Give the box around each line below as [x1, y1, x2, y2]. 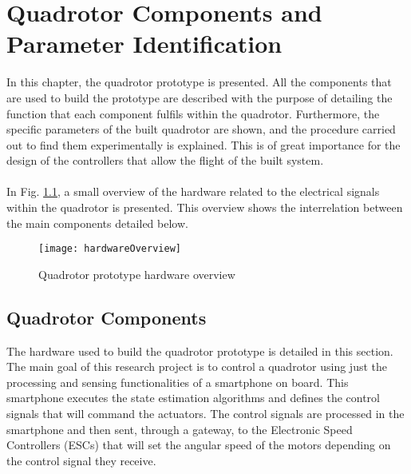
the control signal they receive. [6, 452, 156, 468]
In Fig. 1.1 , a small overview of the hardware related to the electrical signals [6, 183, 380, 200]
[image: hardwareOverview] [38, 243, 181, 255]
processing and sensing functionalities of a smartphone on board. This [6, 373, 349, 390]
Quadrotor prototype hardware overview [38, 265, 235, 282]
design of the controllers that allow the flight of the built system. [6, 152, 324, 169]
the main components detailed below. [6, 214, 188, 231]
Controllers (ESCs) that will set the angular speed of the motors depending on [6, 436, 391, 453]
